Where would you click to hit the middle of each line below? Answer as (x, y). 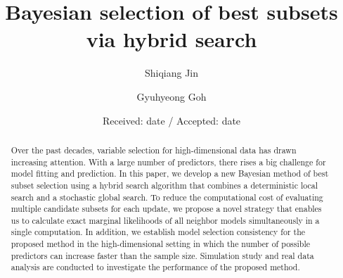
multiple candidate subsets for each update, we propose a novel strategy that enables (166, 209)
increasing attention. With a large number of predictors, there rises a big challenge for (168, 162)
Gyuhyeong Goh (171, 96)
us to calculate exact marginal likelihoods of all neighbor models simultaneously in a (165, 220)
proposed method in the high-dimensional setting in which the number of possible (160, 244)
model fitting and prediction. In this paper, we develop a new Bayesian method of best (170, 173)
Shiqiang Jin (171, 73)
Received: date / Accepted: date (171, 120)
